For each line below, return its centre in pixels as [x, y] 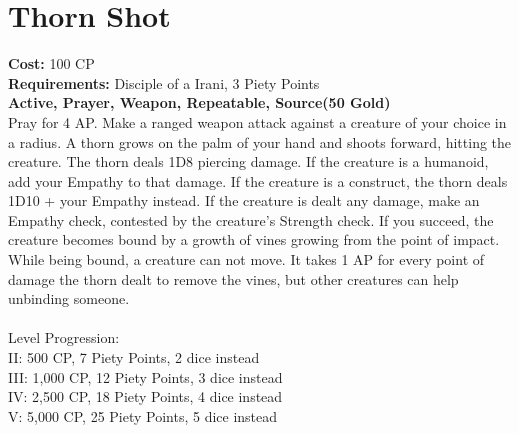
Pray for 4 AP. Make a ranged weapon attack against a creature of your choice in [257, 121]
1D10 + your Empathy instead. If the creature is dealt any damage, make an [244, 200]
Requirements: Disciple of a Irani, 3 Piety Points [164, 82]
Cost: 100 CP [51, 63]
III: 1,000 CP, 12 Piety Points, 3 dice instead [145, 376]
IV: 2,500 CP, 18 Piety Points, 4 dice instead [145, 396]
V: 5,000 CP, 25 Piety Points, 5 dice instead [143, 415]
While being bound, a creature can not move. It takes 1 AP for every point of [246, 259]
